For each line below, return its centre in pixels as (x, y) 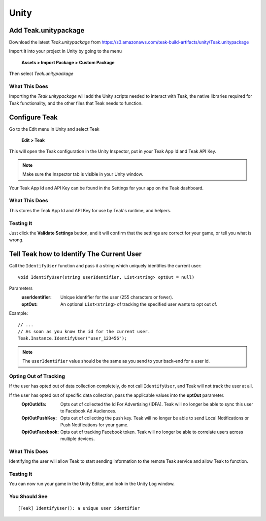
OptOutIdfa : (34, 404)
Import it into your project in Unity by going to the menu (66, 51)
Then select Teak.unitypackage (41, 74)
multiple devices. (78, 439)
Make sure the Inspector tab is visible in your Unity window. (83, 174)
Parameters (21, 288)
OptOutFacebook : (40, 432)
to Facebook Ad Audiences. (88, 411)
